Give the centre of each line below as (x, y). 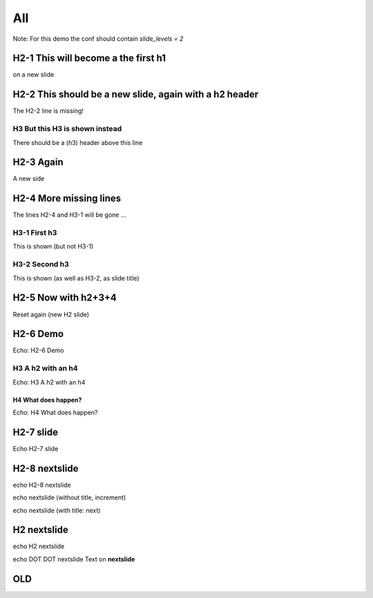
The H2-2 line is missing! (48, 111)
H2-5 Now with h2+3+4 (65, 298)
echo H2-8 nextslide (42, 485)
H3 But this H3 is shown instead (67, 129)
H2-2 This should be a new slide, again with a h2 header (136, 94)
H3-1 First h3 (35, 233)
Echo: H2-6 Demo (38, 350)
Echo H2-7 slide (36, 448)
